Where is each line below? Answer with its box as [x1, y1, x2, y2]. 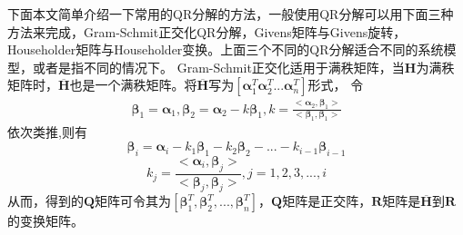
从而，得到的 [7, 191, 84, 211]
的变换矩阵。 [7, 211, 84, 230]
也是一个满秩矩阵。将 [69, 75, 197, 94]
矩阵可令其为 [95, 191, 172, 211]
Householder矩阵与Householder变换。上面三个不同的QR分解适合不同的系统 [7, 40, 444, 59]
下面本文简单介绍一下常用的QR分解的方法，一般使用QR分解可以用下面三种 [7, 5, 454, 23]
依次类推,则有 [7, 122, 87, 142]
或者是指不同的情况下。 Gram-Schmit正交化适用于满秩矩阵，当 [32, 57, 405, 76]
